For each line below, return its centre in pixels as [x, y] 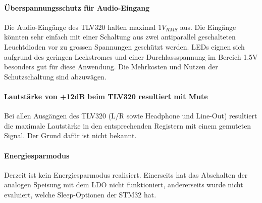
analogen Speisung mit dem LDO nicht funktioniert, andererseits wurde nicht [124, 185]
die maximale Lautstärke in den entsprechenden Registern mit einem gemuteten [128, 125]
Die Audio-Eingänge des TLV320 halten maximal [80, 27]
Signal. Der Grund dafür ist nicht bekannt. [70, 135]
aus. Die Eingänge [208, 27]
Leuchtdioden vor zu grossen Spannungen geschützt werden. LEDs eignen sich [124, 46]
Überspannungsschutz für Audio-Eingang [77, 7]
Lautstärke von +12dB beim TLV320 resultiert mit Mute [106, 96]
